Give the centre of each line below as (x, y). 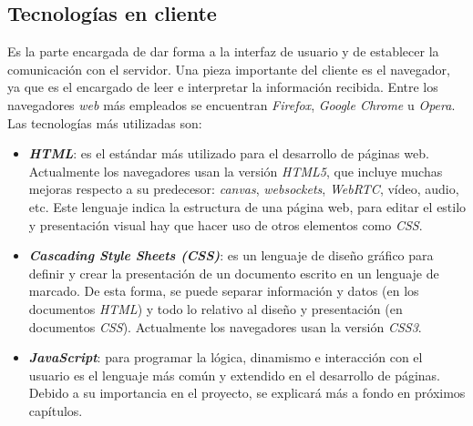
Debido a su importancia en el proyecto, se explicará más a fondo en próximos (247, 393)
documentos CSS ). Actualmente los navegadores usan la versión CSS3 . (225, 326)
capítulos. (56, 410)
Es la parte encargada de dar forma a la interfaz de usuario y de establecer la (223, 51)
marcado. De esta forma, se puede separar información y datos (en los (224, 291)
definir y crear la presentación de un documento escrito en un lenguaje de (234, 273)
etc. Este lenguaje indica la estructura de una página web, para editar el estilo (247, 206)
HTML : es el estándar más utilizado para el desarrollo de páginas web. (229, 153)
